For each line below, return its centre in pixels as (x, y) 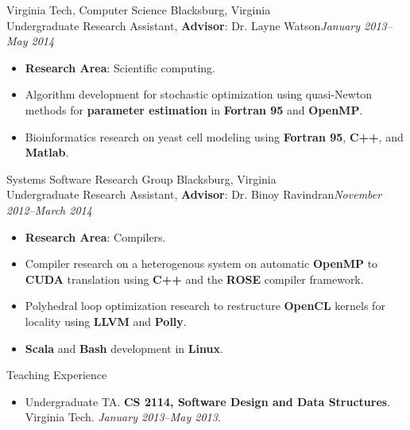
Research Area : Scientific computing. (120, 67)
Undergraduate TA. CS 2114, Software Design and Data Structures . (208, 401)
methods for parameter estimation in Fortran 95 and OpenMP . (194, 109)
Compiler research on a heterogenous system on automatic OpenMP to (201, 263)
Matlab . (47, 152)
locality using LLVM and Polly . (106, 321)
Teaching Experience (57, 375)
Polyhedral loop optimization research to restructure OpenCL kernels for (205, 306)
